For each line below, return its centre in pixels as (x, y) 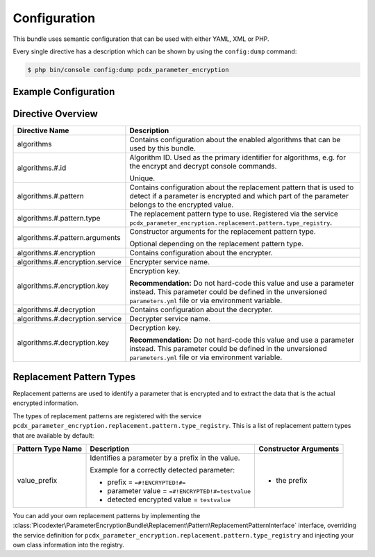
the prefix (291, 480)
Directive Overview (55, 114)
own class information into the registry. (69, 545)
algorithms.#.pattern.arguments (69, 238)
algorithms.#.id (42, 168)
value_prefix (37, 480)
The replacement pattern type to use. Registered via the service (234, 214)
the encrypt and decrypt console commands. (203, 166)
